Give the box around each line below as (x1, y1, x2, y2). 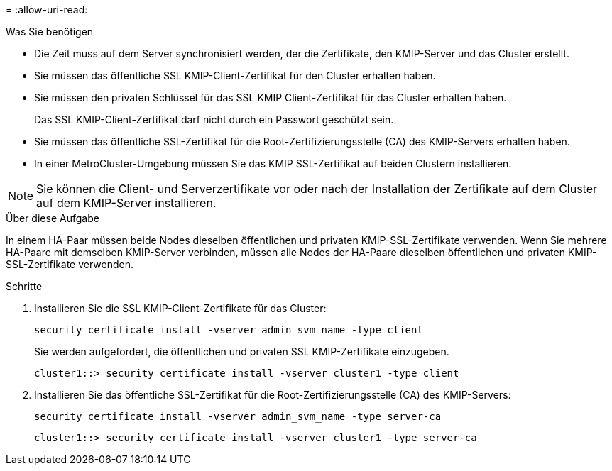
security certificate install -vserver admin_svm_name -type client (34, 324, 423, 336)
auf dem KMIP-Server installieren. (36, 196, 217, 210)
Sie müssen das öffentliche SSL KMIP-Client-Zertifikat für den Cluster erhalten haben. (34, 70, 436, 82)
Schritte (6, 280, 43, 292)
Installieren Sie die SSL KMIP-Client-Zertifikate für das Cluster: (34, 302, 327, 314)
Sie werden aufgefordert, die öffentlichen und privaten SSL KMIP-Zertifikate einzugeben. (34, 345, 449, 358)
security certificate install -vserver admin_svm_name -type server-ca (34, 411, 442, 422)
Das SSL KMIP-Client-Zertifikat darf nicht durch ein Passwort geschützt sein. (34, 113, 394, 126)
